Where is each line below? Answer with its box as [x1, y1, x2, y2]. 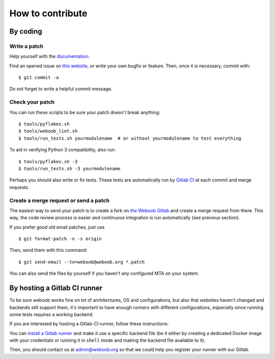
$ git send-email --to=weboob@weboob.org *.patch [18, 259, 145, 265]
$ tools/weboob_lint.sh [18, 128, 78, 134]
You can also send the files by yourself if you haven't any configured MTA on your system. [9, 270, 200, 276]
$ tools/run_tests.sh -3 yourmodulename [18, 166, 121, 171]
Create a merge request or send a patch [9, 197, 109, 204]
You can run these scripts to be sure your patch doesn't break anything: [9, 109, 160, 115]
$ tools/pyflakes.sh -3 [18, 159, 78, 164]
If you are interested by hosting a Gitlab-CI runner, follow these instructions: [9, 321, 169, 327]
